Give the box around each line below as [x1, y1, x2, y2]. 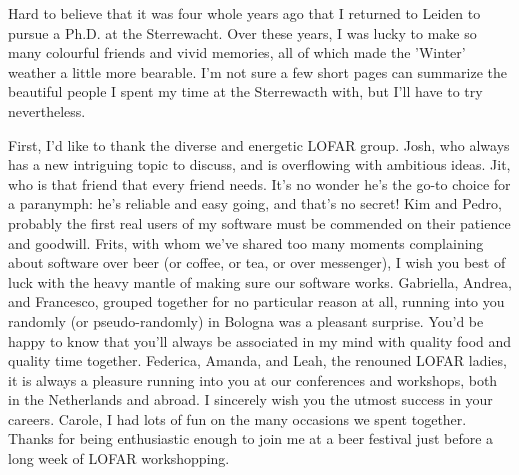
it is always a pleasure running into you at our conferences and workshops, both [8, 369, 498, 390]
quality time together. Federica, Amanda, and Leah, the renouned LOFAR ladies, [8, 350, 507, 371]
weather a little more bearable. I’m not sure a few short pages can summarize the [8, 61, 508, 82]
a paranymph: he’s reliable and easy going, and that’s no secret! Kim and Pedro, [8, 193, 502, 214]
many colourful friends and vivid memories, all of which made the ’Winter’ [8, 42, 466, 63]
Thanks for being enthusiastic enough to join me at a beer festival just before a [8, 428, 494, 449]
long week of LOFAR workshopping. [8, 448, 230, 469]
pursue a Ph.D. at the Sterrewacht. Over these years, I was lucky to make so [8, 22, 477, 43]
